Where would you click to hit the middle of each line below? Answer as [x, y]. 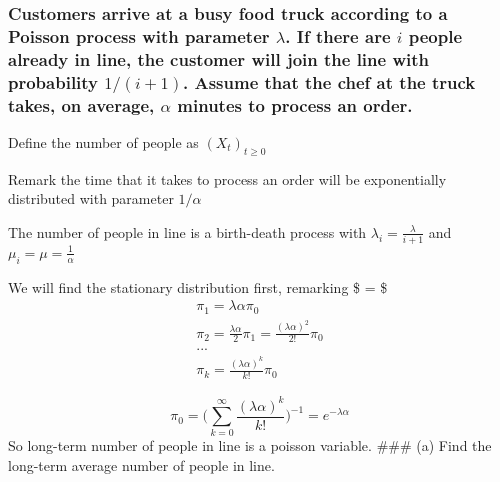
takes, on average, [81, 104]
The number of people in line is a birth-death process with [187, 231]
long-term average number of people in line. [141, 465]
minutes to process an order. [295, 104]
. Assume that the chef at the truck [329, 81]
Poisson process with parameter [139, 35]
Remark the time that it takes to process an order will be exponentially [227, 178]
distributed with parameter [91, 198]
